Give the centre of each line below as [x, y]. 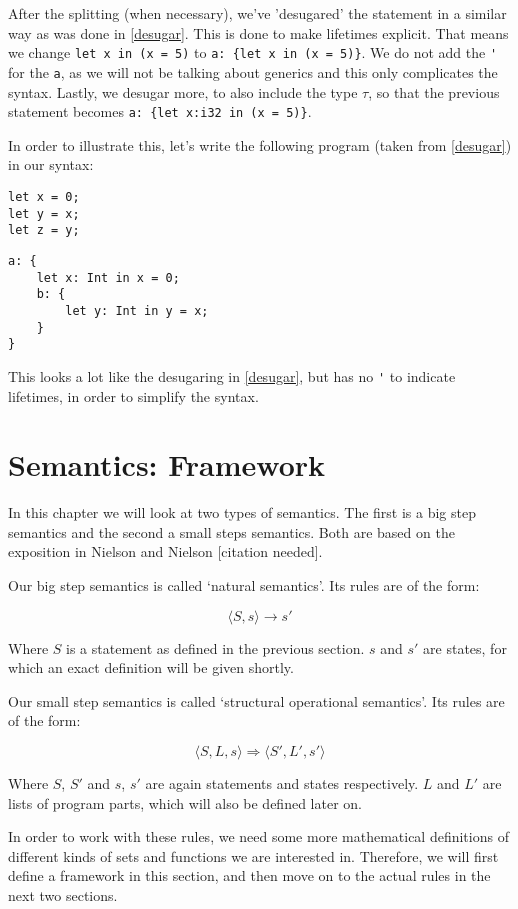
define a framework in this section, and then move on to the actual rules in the [249, 875]
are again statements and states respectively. [282, 782]
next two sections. [63, 894]
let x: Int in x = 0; [108, 277]
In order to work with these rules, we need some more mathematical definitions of [258, 836]
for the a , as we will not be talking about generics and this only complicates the [253, 71]
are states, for [465, 647]
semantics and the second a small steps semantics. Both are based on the [231, 531]
